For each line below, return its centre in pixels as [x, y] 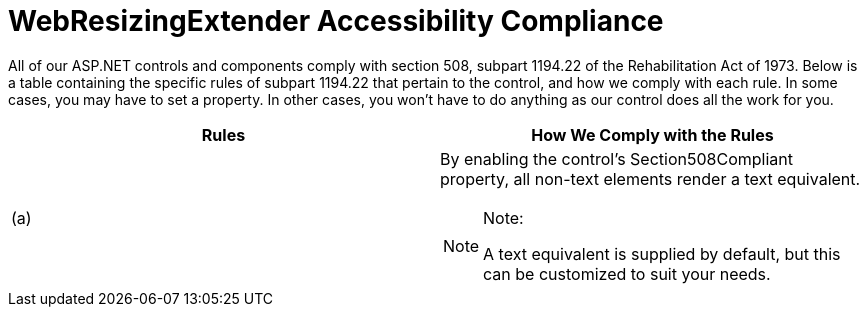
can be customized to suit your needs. [627, 273]
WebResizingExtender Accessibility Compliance [336, 21]
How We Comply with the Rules [652, 134]
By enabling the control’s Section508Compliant [616, 158]
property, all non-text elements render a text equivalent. [650, 178]
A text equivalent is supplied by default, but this [662, 253]
